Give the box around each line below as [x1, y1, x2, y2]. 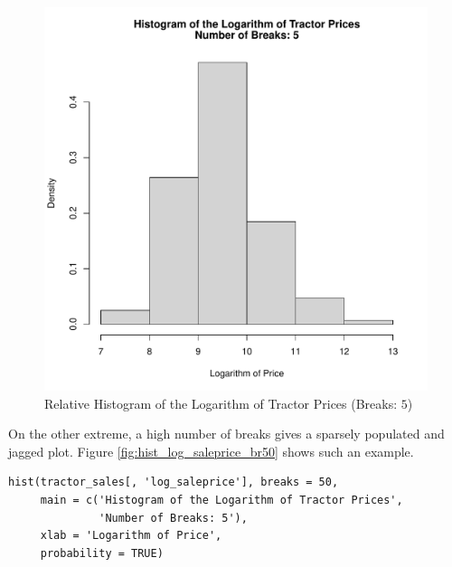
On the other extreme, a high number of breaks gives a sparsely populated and [8, 424, 445, 443]
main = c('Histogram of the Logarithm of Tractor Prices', [40, 493, 403, 506]
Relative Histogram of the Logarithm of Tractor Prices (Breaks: [44, 393, 398, 412]
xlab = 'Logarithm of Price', [40, 529, 222, 543]
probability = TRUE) [40, 546, 164, 560]
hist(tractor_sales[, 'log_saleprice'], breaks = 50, [8, 476, 339, 489]
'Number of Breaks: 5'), [99, 511, 248, 524]
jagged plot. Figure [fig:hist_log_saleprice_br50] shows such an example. [8, 441, 414, 460]
